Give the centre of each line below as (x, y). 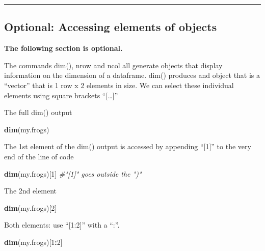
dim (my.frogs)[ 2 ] (31, 207)
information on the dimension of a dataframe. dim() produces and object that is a (132, 75)
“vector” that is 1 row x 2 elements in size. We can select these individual (119, 85)
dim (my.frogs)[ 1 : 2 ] (33, 242)
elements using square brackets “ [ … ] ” (61, 95)
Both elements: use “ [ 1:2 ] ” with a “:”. (62, 225)
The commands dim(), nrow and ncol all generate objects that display (113, 65)
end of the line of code (39, 156)
